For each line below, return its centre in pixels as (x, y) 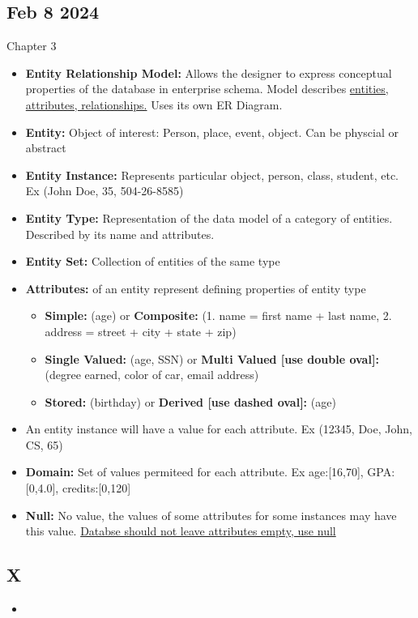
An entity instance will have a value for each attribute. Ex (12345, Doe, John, (219, 429)
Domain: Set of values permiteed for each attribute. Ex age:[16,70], (194, 472)
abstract (46, 148)
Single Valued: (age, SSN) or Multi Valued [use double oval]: (212, 358)
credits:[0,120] (96, 488)
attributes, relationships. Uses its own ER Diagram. (154, 104)
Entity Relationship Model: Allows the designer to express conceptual (209, 72)
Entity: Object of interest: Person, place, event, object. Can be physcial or (212, 132)
